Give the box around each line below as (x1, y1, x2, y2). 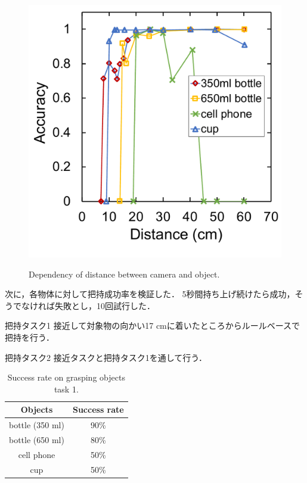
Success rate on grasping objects (7, 371, 125, 384)
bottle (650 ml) (9, 434, 64, 446)
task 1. (54, 382, 79, 395)
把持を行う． (5, 331, 54, 343)
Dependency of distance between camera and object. (29, 267, 220, 280)
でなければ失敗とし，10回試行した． (13, 299, 155, 311)
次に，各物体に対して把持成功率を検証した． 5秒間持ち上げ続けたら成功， (5, 288, 295, 300)
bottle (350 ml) (9, 419, 64, 431)
